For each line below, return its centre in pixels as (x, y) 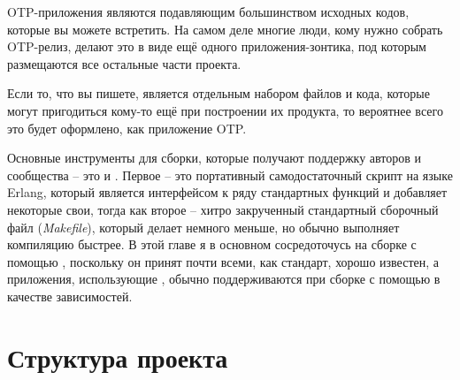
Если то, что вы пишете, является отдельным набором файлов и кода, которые (218, 93)
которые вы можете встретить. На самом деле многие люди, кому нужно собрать (225, 29)
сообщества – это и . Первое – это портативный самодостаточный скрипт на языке (230, 175)
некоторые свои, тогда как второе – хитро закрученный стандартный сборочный (223, 209)
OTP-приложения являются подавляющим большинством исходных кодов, (208, 11)
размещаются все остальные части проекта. (124, 63)
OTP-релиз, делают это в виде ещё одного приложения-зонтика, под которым (217, 46)
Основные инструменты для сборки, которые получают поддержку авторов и (215, 158)
